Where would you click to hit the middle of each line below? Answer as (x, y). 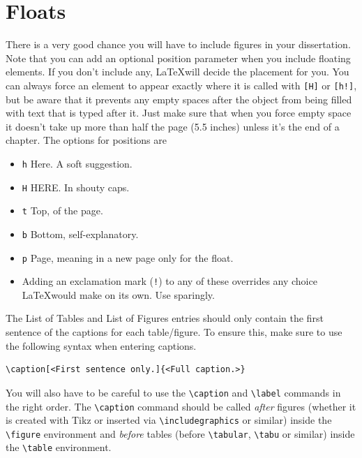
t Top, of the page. (62, 210)
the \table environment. (59, 447)
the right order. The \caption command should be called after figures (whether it (181, 406)
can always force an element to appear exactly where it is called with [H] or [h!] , (181, 85)
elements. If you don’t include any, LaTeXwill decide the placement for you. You (178, 72)
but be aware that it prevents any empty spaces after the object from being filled (179, 99)
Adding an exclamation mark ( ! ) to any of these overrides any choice (169, 281)
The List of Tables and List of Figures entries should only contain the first (165, 318)
